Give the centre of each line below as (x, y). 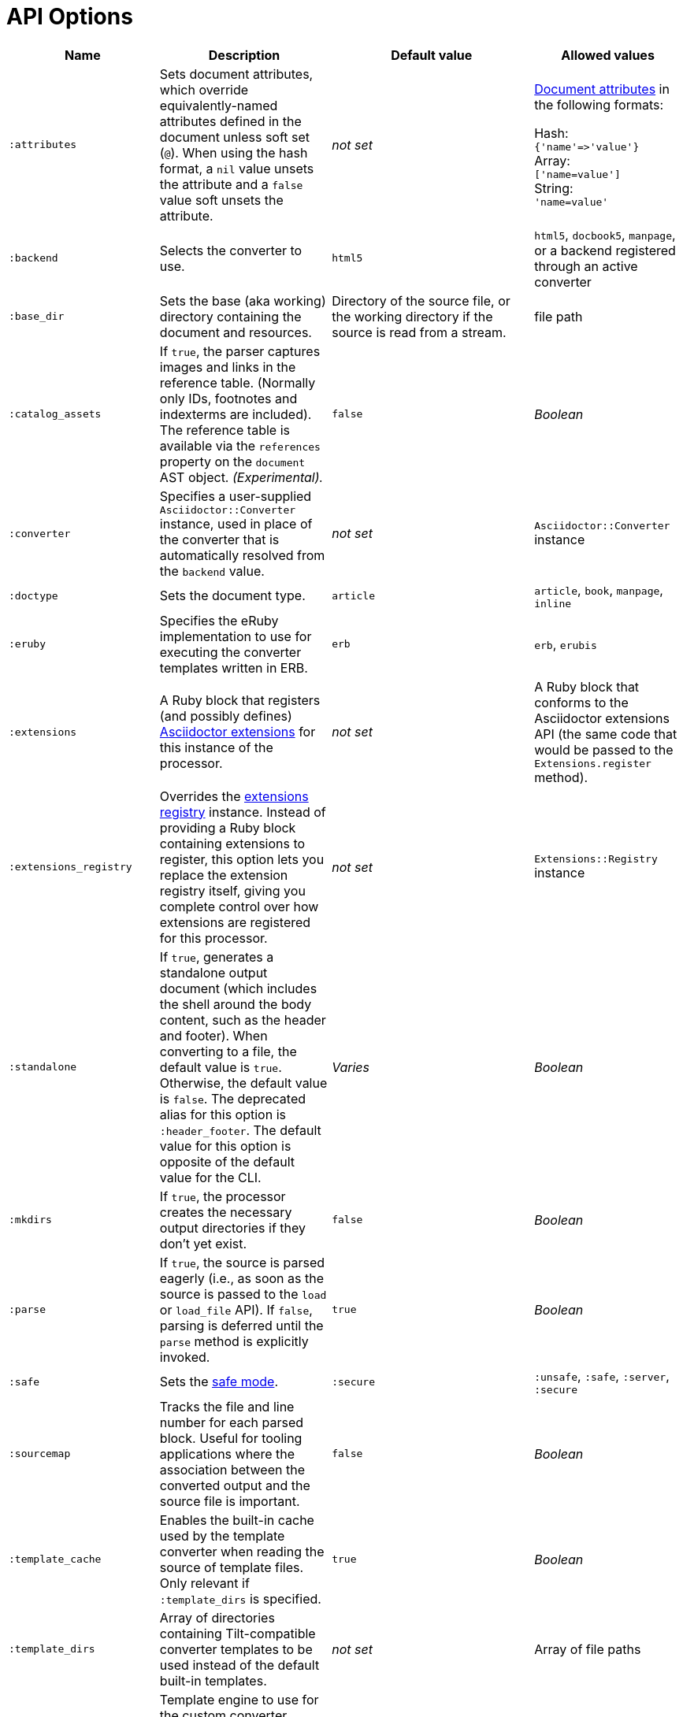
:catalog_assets (55, 414)
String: (554, 189)
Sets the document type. (232, 596)
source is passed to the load (243, 1294)
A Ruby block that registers (240, 701)
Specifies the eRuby (219, 620)
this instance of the (216, 748)
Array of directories (217, 1617)
